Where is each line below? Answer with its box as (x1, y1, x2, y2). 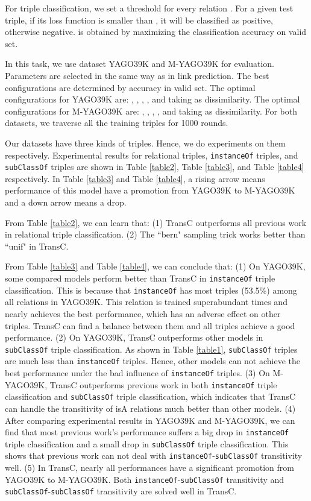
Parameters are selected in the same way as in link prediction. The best (5, 69, 269, 81)
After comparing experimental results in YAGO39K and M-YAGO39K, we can (5, 414, 295, 426)
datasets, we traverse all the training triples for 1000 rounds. (5, 116, 228, 129)
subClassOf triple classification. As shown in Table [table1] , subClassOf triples (5, 342, 298, 355)
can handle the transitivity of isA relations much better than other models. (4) (5, 402, 296, 414)
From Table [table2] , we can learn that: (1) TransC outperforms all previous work (5, 216, 307, 228)
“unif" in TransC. (5, 239, 69, 252)
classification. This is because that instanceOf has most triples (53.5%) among (5, 283, 297, 296)
